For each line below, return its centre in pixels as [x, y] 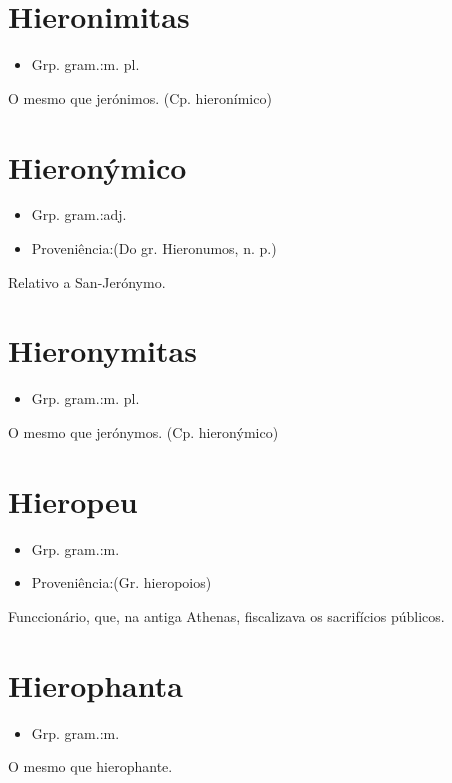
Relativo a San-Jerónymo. [87, 281]
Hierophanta [95, 684]
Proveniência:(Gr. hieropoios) [121, 582]
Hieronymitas [102, 350]
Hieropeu [73, 500]
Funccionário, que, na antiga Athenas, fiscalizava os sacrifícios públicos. [226, 615]
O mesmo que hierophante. [90, 766]
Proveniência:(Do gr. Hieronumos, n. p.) [154, 248]
